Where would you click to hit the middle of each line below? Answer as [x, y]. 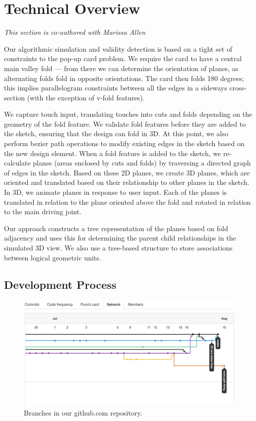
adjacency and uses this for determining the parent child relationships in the [120, 238]
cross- [238, 88]
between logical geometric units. [53, 257]
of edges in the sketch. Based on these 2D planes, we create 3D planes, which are [127, 172]
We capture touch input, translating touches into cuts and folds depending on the [128, 114]
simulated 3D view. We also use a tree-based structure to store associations [118, 248]
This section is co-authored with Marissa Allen [75, 32]
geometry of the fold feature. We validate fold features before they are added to [125, 124]
